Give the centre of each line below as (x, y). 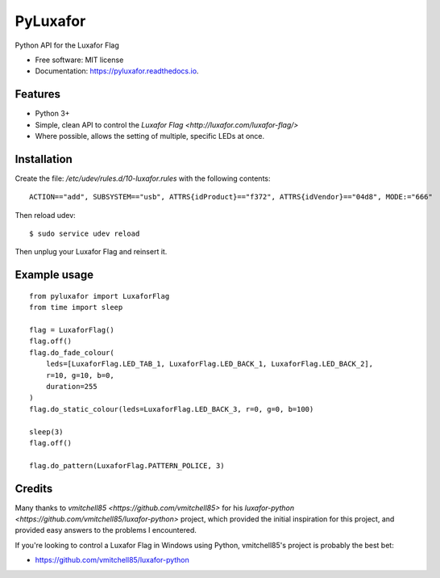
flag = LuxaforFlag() (72, 330)
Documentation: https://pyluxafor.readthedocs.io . (117, 71)
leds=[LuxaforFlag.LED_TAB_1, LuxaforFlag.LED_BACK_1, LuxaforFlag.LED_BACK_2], (210, 364)
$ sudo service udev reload (85, 234)
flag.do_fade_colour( (72, 352)
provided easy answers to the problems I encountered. (106, 530)
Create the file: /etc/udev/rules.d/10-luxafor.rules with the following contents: (143, 178)
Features (37, 94)
